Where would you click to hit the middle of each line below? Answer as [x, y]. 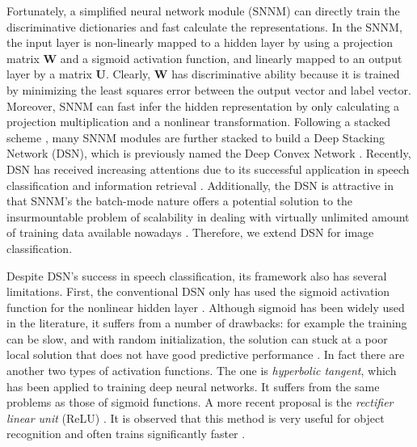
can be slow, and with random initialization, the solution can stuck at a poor [197, 338]
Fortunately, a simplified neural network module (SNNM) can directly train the [203, 11]
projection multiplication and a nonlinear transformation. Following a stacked [199, 122]
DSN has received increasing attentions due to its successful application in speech [208, 169]
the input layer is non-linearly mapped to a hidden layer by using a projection [200, 42]
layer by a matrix [49, 74]
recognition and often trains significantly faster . [126, 434]
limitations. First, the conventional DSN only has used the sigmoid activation [198, 291]
